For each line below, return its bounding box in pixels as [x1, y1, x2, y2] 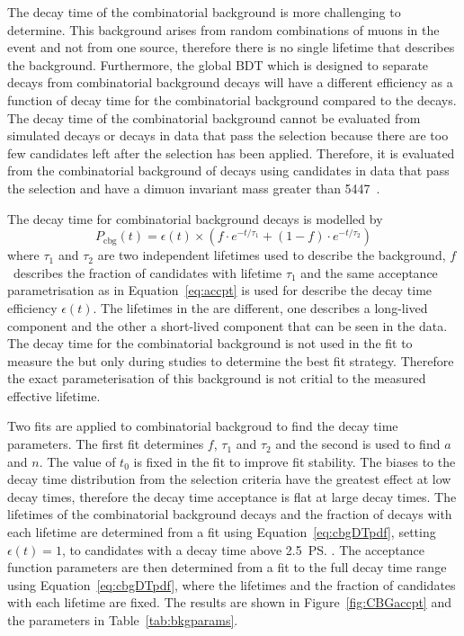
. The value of [39, 452, 116, 470]
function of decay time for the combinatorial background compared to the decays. [7, 90, 457, 109]
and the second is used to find [275, 434, 441, 453]
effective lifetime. [7, 386, 101, 405]
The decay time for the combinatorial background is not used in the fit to [7, 334, 413, 353]
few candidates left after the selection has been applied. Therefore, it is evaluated [7, 143, 455, 162]
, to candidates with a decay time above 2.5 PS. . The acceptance [61, 540, 424, 559]
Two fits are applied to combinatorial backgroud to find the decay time [7, 417, 398, 435]
